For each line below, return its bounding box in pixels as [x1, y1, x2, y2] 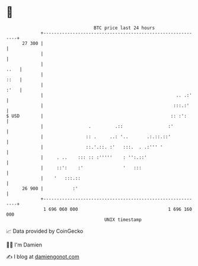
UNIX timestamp [104, 216, 142, 223]
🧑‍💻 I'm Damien [6, 241, 43, 248]
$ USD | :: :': [6, 113, 187, 119]
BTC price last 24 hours [94, 25, 155, 31]
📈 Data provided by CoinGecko [6, 227, 84, 235]
